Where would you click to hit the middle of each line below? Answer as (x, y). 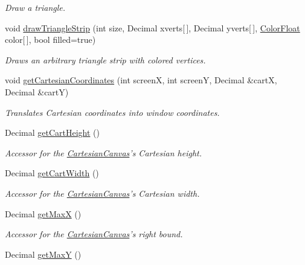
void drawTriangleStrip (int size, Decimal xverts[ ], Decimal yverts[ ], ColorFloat (152, 27)
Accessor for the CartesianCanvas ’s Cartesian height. (104, 152)
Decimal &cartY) (37, 91)
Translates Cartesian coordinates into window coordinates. (112, 112)
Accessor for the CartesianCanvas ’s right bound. (94, 234)
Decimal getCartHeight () (52, 132)
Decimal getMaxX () (43, 213)
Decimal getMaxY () (43, 254)
